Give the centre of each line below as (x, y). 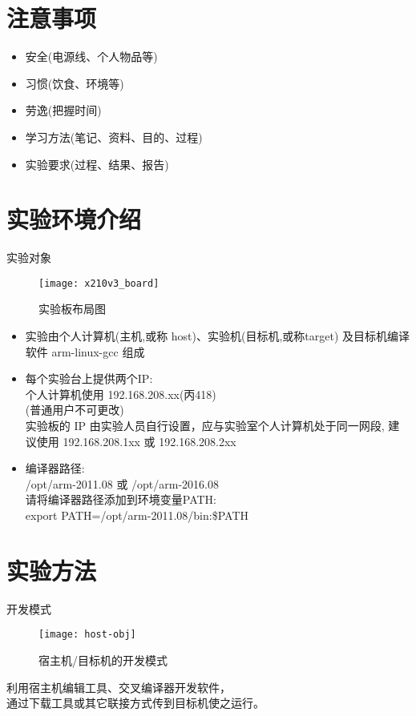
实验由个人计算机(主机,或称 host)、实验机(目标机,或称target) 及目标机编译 (218, 336)
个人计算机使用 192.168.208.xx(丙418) (121, 394)
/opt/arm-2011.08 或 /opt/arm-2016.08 (122, 483)
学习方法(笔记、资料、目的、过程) (114, 137)
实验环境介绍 (74, 219)
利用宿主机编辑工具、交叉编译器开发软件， (119, 687)
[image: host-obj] (87, 635)
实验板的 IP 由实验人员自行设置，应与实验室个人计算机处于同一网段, (205, 426)
